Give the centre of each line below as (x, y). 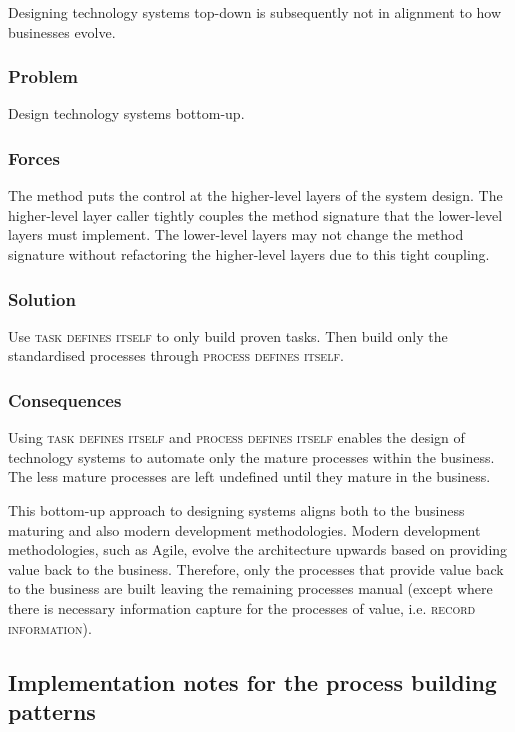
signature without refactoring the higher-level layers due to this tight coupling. (249, 254)
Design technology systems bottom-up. (126, 113)
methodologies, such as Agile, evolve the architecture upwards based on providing (258, 549)
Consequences (65, 399)
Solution (42, 298)
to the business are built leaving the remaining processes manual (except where (250, 588)
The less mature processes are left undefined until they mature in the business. (249, 476)
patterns (52, 710)
